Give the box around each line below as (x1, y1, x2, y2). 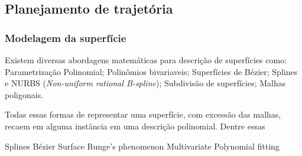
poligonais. (5, 88, 44, 100)
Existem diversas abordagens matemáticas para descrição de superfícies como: (5, 54, 287, 66)
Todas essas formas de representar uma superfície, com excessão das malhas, (5, 108, 281, 121)
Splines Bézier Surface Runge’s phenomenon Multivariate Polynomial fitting (5, 139, 280, 152)
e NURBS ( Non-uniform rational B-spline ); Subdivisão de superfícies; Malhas (5, 77, 286, 89)
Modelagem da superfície (5, 30, 126, 45)
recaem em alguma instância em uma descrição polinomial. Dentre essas (5, 119, 265, 132)
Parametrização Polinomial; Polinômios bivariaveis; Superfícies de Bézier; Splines (5, 65, 298, 77)
